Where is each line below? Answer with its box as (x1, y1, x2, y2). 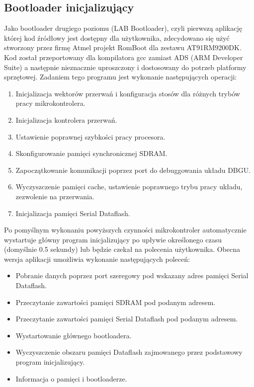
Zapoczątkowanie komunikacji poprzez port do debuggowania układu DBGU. (15, 164, 251, 175)
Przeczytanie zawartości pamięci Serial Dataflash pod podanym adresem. (15, 313, 238, 324)
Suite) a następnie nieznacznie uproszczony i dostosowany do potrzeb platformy (4, 62, 247, 72)
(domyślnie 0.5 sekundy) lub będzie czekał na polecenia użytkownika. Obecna (4, 244, 241, 254)
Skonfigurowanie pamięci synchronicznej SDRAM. (15, 148, 168, 158)
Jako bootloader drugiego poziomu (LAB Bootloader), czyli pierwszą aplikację (4, 23, 242, 33)
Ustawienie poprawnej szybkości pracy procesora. (15, 131, 166, 142)
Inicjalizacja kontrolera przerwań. (15, 114, 117, 125)
